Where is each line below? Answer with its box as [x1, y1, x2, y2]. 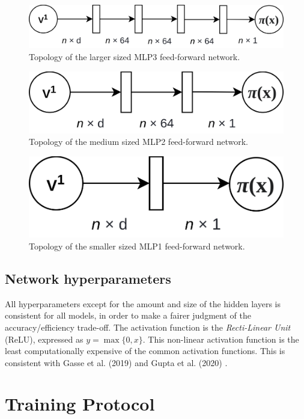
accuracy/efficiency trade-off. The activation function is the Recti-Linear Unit [5, 320, 291, 333]
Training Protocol [5, 391, 155, 416]
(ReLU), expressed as [5, 332, 84, 345]
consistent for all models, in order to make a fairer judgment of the [5, 309, 251, 322]
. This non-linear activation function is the [142, 332, 299, 345]
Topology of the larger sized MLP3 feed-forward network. [29, 50, 240, 63]
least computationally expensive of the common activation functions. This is [5, 344, 285, 357]
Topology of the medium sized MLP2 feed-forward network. [29, 135, 248, 148]
